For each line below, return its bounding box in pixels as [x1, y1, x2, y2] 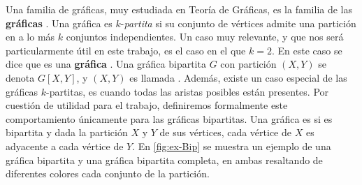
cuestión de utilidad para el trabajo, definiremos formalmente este [6, 98, 288, 112]
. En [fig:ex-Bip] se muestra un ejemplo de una [132, 138, 331, 153]
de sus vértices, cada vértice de [159, 125, 292, 140]
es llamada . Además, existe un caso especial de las [129, 70, 347, 84]
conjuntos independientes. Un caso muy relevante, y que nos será [66, 29, 344, 44]
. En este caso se [271, 43, 342, 57]
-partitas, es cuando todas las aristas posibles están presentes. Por [45, 84, 329, 98]
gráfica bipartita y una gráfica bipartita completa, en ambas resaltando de [6, 152, 323, 167]
